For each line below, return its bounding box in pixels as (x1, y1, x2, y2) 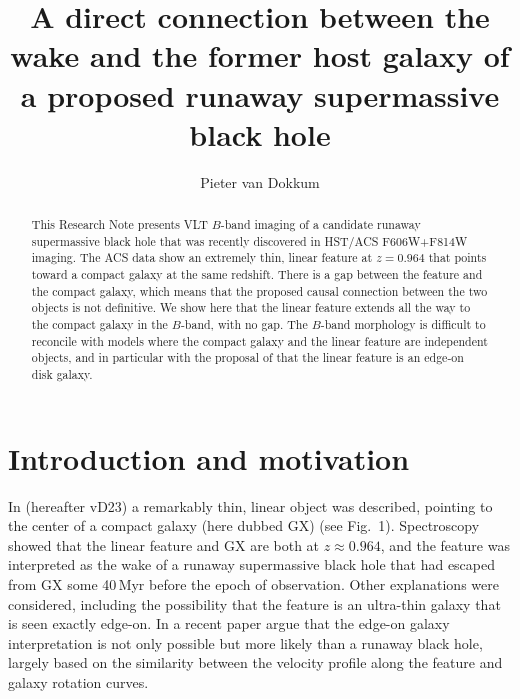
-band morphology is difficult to (320, 316, 486, 333)
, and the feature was (380, 534, 510, 555)
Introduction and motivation (8, 437, 410, 478)
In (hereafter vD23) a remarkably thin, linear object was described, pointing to (8, 495, 493, 516)
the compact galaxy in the (31, 316, 168, 333)
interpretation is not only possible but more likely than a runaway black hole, (8, 632, 483, 653)
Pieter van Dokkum (200, 171, 320, 192)
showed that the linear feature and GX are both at (8, 534, 320, 555)
